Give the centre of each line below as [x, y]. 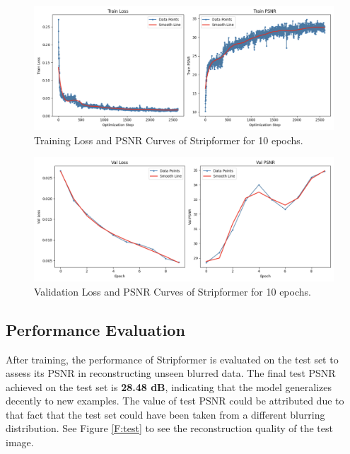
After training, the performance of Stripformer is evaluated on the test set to [172, 359]
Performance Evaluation [95, 329]
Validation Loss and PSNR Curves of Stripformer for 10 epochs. [173, 291]
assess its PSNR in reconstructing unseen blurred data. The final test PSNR [171, 373]
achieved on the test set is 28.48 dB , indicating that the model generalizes [169, 386]
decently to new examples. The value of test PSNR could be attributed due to [175, 401]
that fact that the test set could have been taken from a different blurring [165, 414]
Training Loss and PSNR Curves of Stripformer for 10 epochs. [169, 140]
